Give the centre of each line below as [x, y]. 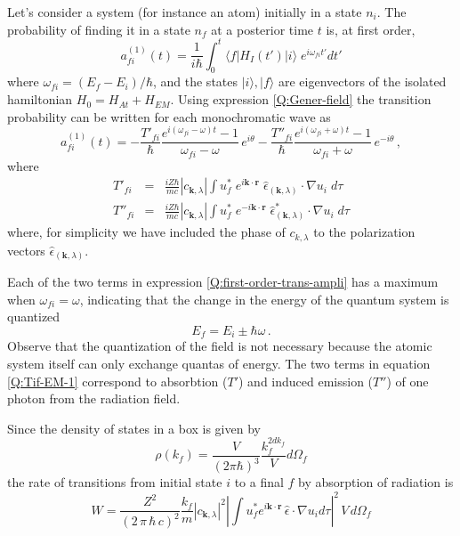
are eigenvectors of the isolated [362, 81]
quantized [34, 317]
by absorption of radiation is [376, 482]
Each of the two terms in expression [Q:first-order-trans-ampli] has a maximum [223, 282]
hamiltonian [40, 99]
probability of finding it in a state [99, 29]
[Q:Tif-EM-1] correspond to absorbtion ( [117, 381]
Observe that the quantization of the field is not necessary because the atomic [220, 346]
